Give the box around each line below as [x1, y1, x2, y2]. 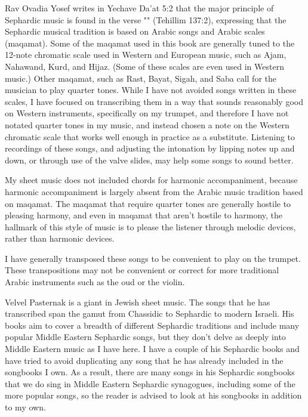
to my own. [5, 401, 46, 413]
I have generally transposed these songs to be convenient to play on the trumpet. [5, 252, 301, 264]
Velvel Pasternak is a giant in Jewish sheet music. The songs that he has [5, 295, 270, 308]
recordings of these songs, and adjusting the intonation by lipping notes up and [5, 142, 295, 155]
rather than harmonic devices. [5, 232, 115, 245]
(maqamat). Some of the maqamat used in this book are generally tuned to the [5, 36, 295, 49]
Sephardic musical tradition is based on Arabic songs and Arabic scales [5, 25, 265, 38]
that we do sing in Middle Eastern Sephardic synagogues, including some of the [5, 377, 295, 390]
